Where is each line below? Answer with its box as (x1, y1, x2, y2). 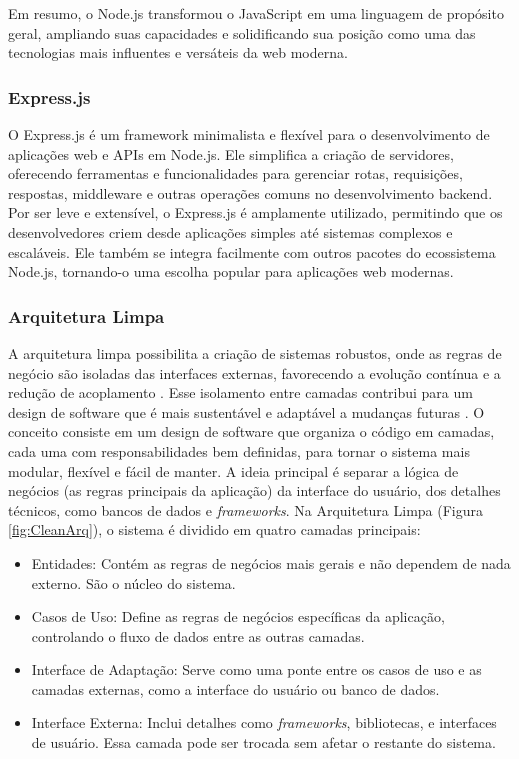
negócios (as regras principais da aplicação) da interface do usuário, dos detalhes (8, 480, 501, 501)
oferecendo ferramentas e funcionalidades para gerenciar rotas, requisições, (8, 163, 463, 184)
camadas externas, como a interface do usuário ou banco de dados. (31, 678, 440, 699)
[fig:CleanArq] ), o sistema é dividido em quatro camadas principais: (8, 519, 421, 540)
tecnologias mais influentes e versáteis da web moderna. (8, 42, 348, 63)
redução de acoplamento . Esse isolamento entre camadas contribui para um (8, 382, 473, 403)
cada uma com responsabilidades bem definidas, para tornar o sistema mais (8, 440, 470, 461)
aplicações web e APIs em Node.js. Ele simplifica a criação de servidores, (8, 143, 454, 164)
